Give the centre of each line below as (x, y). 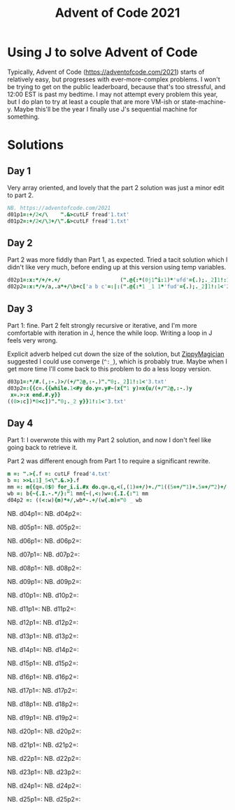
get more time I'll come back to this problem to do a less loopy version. (109, 369)
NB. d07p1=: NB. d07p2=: (44, 554)
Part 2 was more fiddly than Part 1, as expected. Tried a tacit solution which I (117, 260)
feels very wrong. (33, 340)
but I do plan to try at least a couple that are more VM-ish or (94, 101)
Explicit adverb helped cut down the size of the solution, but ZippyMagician (116, 354)
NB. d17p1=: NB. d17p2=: (42, 690)
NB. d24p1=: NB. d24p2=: (44, 785)
